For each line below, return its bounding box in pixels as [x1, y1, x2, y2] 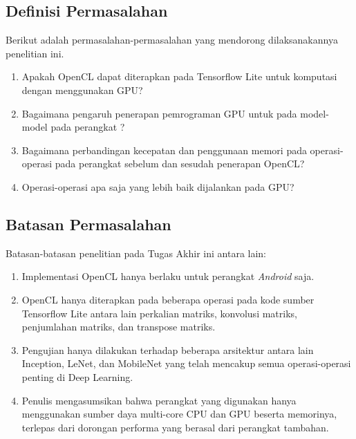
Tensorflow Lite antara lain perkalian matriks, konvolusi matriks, [21, 306, 297, 320]
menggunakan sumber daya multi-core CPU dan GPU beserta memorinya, [21, 407, 337, 421]
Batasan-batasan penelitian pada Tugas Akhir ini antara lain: [6, 245, 267, 260]
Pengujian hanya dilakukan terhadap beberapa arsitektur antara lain [21, 342, 314, 357]
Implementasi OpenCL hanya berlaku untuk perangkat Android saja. [21, 269, 315, 283]
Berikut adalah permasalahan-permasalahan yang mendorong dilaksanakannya [6, 32, 338, 47]
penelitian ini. [6, 46, 64, 60]
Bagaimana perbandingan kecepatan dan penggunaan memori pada [21, 142, 307, 157]
